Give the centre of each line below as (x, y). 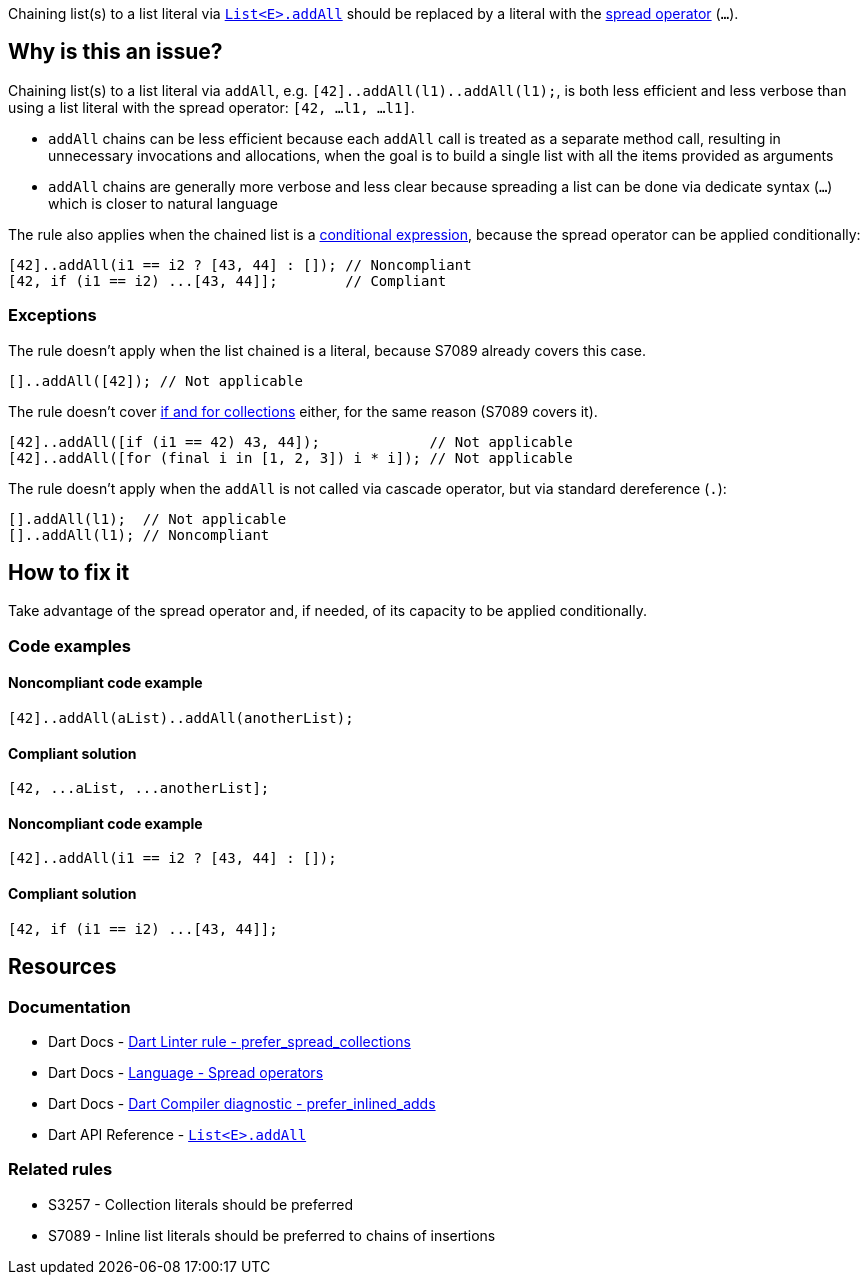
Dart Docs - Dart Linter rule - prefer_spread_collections (229, 1041)
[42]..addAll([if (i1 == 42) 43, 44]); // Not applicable (290, 441)
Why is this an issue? (115, 52)
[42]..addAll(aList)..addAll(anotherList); (181, 718)
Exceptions (52, 315)
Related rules (60, 1169)
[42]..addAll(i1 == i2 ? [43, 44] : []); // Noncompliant (240, 264)
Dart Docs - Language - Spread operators (186, 1072)
